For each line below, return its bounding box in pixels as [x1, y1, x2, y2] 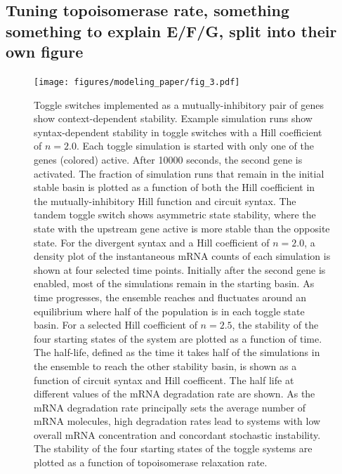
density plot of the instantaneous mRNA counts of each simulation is [34, 249, 331, 263]
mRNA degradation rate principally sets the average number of [34, 400, 306, 414]
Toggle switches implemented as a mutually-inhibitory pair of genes [34, 97, 324, 112]
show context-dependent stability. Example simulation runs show [34, 111, 313, 126]
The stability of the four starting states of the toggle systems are [34, 441, 313, 456]
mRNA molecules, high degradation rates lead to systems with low [34, 414, 321, 428]
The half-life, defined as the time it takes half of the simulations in [34, 345, 320, 360]
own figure [6, 41, 84, 62]
